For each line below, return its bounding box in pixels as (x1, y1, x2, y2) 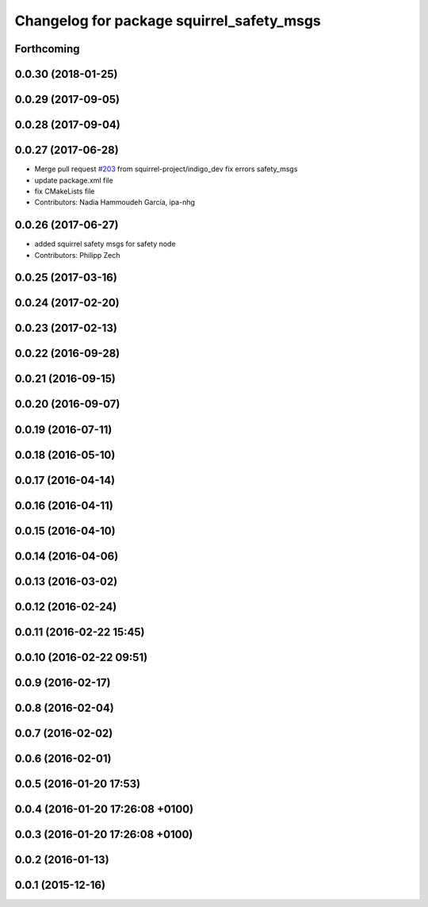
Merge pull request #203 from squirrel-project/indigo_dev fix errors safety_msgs (34, 164, 298, 174)
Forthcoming (14, 42, 80, 56)
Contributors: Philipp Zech (34, 250, 120, 259)
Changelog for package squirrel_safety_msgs (14, 12, 321, 29)
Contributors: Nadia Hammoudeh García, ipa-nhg (34, 198, 196, 207)
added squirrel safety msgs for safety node (34, 239, 176, 249)
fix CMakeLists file (34, 186, 95, 196)
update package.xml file (34, 175, 114, 185)
